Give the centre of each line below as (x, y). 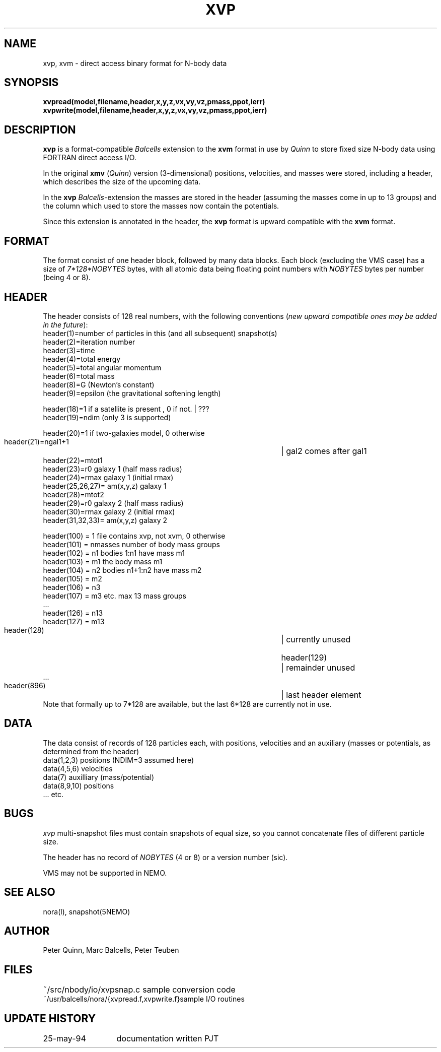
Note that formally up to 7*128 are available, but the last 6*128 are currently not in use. (187, 704)
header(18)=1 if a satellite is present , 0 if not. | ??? (126, 409)
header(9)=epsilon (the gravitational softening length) (132, 393)
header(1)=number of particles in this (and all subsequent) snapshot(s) (160, 333)
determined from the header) (91, 751)
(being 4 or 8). (67, 278)
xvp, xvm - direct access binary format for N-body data (135, 63)
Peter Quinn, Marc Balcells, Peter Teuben (111, 950)
